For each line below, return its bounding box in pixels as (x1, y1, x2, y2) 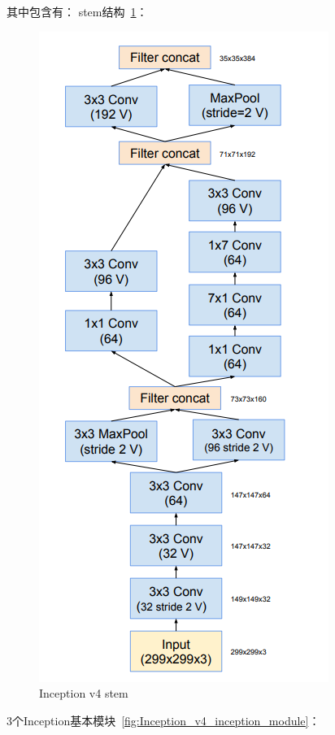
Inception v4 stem (39, 685, 128, 702)
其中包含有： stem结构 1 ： (7, 3, 148, 20)
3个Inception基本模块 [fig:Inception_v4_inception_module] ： (7, 711, 320, 728)
